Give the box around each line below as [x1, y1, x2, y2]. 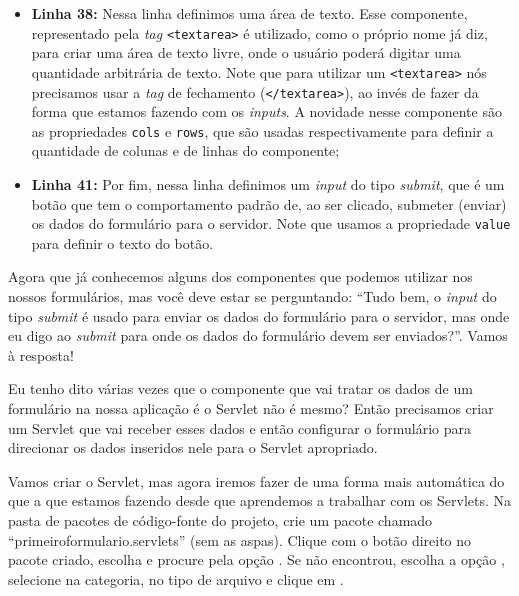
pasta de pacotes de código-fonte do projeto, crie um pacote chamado [8, 509, 433, 530]
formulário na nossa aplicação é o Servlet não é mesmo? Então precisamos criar [8, 398, 494, 418]
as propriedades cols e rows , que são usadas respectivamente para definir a [31, 120, 494, 141]
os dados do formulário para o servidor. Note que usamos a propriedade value [31, 213, 511, 234]
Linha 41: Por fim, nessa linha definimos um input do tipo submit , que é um [31, 174, 505, 194]
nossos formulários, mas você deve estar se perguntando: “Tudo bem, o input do [8, 286, 497, 307]
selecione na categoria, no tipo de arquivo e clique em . [8, 568, 344, 589]
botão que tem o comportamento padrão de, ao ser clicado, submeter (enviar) [31, 193, 507, 214]
